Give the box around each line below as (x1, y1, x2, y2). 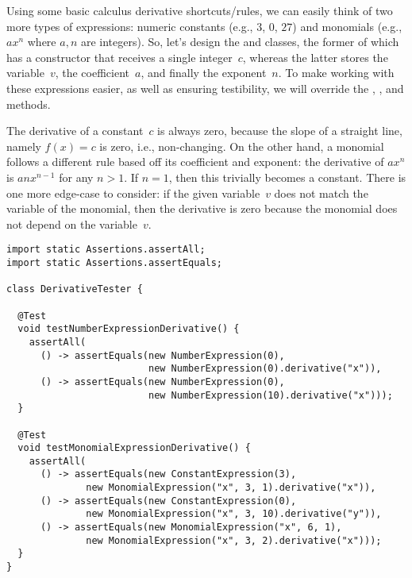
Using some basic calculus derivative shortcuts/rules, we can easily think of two (6, 2, 393, 18)
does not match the (274, 184, 368, 201)
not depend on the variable (6, 215, 137, 232)
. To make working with (278, 64, 395, 81)
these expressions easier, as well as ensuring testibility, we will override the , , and (6, 79, 404, 96)
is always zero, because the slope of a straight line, (157, 122, 402, 139)
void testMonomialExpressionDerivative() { (17, 442, 251, 454)
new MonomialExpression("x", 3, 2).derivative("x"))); (86, 534, 382, 546)
